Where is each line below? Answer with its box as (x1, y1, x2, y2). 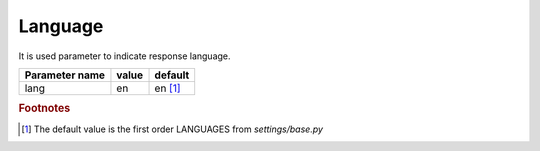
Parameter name (24, 68, 105, 82)
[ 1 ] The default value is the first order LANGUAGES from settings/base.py (21, 123, 324, 135)
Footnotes (18, 101, 71, 115)
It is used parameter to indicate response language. (18, 50, 231, 62)
